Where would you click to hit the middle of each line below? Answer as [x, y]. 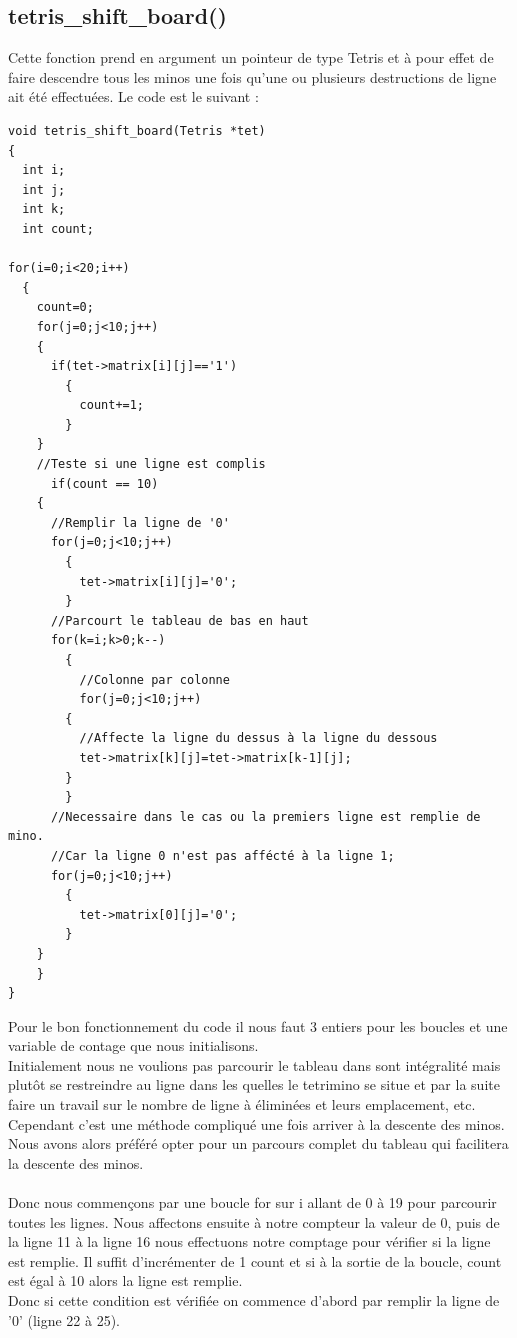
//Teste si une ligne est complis [151, 464]
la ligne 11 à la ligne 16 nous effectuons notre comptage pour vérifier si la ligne [249, 1241]
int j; [44, 189]
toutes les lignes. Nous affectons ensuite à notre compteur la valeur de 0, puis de [254, 1221]
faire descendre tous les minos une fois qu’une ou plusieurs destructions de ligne [252, 76]
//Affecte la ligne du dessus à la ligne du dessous [258, 738]
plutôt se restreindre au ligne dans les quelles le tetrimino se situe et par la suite [254, 1084]
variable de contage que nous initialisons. [133, 1045]
